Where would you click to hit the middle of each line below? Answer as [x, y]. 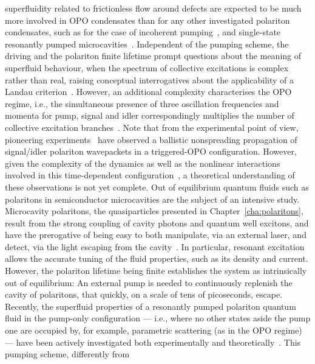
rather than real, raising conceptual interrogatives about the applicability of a [150, 79]
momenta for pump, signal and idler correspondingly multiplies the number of [150, 115]
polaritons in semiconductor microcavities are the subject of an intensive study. [152, 199]
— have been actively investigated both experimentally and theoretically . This [153, 342]
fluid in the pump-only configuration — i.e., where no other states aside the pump [158, 318]
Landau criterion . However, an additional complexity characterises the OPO [148, 92]
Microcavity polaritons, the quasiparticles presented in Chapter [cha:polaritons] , [154, 211]
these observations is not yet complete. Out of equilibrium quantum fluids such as [157, 187]
